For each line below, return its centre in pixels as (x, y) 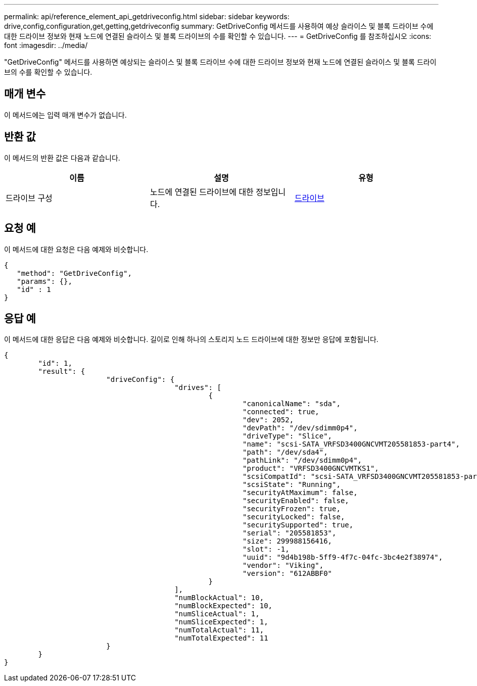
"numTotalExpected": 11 (221, 638)
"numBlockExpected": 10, (224, 606)
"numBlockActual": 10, (219, 598)
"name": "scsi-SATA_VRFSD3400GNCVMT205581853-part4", (351, 444)
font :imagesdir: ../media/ (46, 45)
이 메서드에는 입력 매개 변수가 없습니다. (65, 115)
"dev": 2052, (268, 420)
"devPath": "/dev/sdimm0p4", (300, 428)
